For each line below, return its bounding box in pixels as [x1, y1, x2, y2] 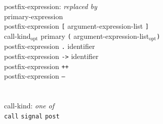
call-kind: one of [4, 100, 55, 111]
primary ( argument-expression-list [40, 30, 149, 41]
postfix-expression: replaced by [4, 1, 97, 11]
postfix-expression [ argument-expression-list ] [4, 21, 149, 31]
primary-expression [4, 11, 63, 21]
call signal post [4, 112, 60, 120]
